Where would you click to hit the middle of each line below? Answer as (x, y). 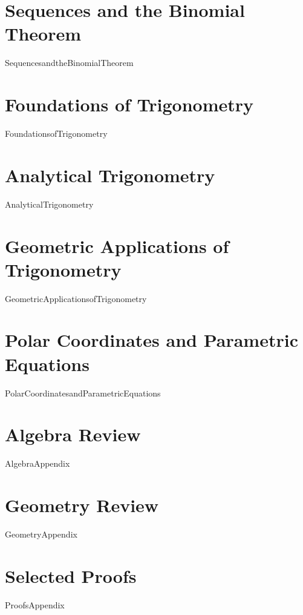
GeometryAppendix (41, 534)
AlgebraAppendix (37, 463)
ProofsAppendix (35, 604)
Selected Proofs (71, 575)
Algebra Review (73, 434)
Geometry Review (82, 505)
